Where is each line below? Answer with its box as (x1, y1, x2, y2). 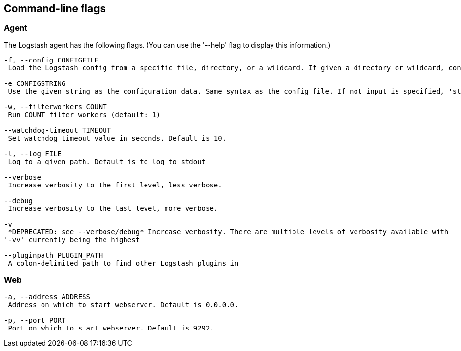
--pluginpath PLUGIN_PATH (4, 251, 103, 259)
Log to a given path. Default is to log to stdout (8, 157, 206, 165)
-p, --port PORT (4, 316, 66, 324)
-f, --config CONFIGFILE (4, 56, 99, 64)
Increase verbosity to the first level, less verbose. (8, 181, 222, 189)
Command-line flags (4, 2, 106, 15)
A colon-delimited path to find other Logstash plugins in (8, 259, 239, 267)
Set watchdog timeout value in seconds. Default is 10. (8, 134, 227, 142)
